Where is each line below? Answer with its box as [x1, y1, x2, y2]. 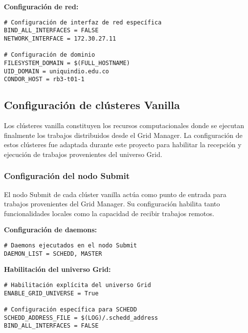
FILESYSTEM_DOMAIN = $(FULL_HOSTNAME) [4, 59, 130, 67]
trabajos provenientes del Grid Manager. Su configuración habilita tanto [4, 199, 220, 209]
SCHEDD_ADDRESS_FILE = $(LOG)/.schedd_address [4, 314, 158, 321]
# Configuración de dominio [4, 51, 95, 59]
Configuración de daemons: [4, 224, 97, 235]
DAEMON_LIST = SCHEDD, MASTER [4, 250, 102, 257]
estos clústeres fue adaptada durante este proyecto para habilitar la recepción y [4, 139, 242, 150]
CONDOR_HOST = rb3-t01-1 [4, 76, 85, 83]
